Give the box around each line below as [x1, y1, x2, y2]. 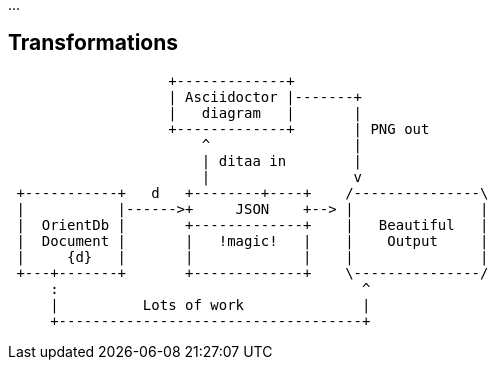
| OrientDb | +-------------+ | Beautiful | [16, 216, 489, 233]
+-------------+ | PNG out [168, 120, 430, 137]
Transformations [8, 30, 179, 56]
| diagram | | [168, 104, 363, 121]
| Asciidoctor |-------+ [168, 88, 363, 105]
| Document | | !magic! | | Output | [16, 232, 489, 249]
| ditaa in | [201, 152, 363, 169]
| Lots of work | [50, 296, 371, 313]
